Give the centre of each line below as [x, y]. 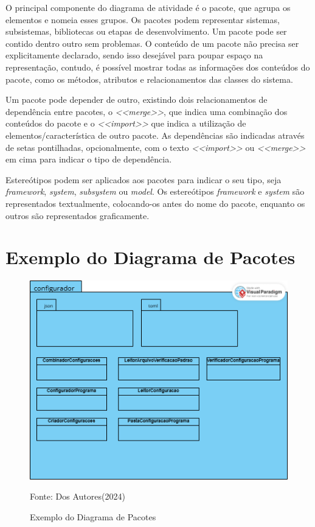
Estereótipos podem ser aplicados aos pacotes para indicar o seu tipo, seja [144, 179]
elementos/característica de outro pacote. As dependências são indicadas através [155, 135]
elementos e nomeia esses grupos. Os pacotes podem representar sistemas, [143, 19]
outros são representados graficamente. [78, 215]
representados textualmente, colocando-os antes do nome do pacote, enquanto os [155, 203]
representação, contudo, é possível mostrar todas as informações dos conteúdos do [158, 67]
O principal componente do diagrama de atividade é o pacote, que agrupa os [148, 7]
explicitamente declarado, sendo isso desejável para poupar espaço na [134, 55]
